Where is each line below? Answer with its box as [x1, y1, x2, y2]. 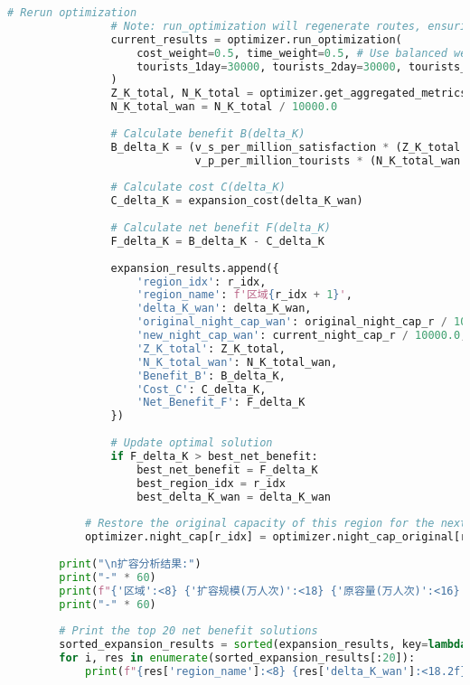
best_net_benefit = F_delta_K [136, 463, 318, 476]
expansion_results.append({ [110, 261, 279, 275]
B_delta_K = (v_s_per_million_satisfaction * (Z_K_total [110, 140, 461, 154]
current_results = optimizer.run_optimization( [110, 33, 402, 46]
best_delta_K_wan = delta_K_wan [136, 490, 331, 503]
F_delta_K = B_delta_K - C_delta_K [110, 234, 324, 248]
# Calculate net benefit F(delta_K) [110, 221, 331, 234]
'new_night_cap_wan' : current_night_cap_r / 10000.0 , [136, 329, 467, 342]
